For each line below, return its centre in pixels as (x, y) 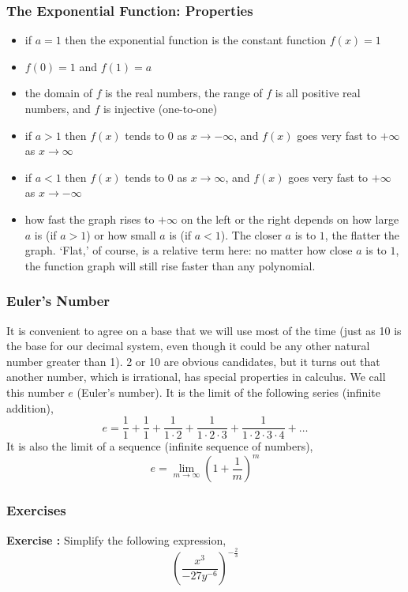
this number (36, 392)
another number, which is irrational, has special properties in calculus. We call (196, 377)
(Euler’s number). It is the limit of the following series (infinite (228, 392)
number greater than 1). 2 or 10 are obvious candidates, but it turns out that (193, 361)
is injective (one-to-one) (160, 108)
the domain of (58, 93)
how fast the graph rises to (90, 219)
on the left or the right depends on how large (290, 219)
